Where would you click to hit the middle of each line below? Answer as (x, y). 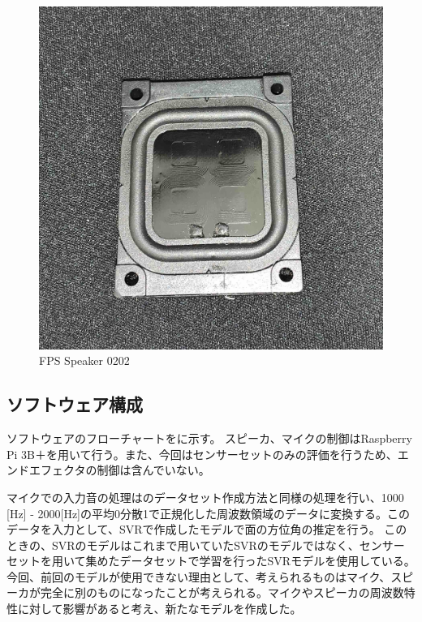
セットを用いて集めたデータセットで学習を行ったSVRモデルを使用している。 (211, 561)
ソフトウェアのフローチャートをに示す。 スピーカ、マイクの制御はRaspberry (209, 438)
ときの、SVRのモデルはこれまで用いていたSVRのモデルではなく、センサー (206, 545)
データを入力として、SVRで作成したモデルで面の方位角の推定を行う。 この (207, 529)
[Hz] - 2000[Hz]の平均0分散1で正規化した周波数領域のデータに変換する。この (208, 513)
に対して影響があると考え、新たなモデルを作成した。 (159, 609)
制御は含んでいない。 (153, 470)
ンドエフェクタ (46, 470)
